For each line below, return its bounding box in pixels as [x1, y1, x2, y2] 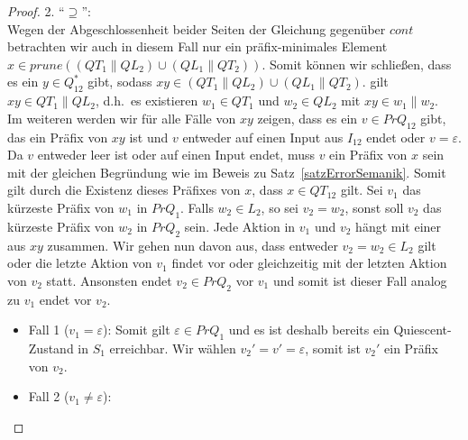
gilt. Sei [340, 180, 383, 199]
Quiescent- [393, 320, 452, 339]
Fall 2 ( [28, 387, 69, 406]
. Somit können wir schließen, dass [262, 54, 452, 73]
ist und [129, 127, 169, 146]
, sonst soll [344, 197, 404, 216]
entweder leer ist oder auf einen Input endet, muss [37, 145, 315, 164]
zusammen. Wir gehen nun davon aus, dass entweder [47, 235, 338, 254]
